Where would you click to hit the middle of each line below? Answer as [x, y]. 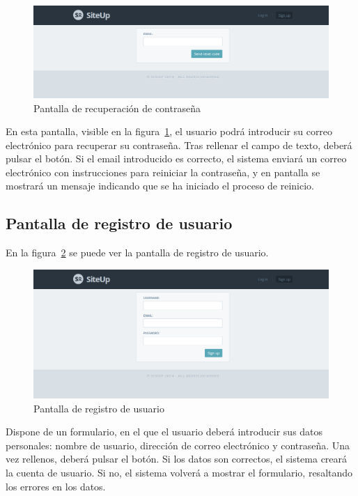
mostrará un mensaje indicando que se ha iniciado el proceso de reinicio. [160, 186]
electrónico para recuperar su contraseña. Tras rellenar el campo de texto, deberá [179, 145]
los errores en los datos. [56, 486]
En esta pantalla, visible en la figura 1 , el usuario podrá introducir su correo [169, 131]
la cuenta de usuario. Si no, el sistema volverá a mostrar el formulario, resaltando [179, 472]
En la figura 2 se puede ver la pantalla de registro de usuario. [137, 253]
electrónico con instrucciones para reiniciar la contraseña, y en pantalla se [163, 172]
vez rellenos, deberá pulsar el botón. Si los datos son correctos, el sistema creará [177, 459]
